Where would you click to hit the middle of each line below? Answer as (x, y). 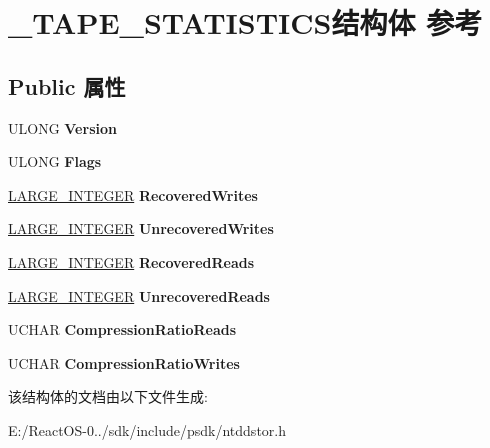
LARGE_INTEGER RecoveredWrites (133, 194)
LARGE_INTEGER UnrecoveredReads (139, 295)
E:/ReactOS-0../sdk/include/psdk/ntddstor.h (147, 429)
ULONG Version (62, 127)
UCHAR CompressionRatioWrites (124, 362)
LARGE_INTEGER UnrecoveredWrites (141, 228)
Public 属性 (67, 85)
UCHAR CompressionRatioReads (122, 329)
